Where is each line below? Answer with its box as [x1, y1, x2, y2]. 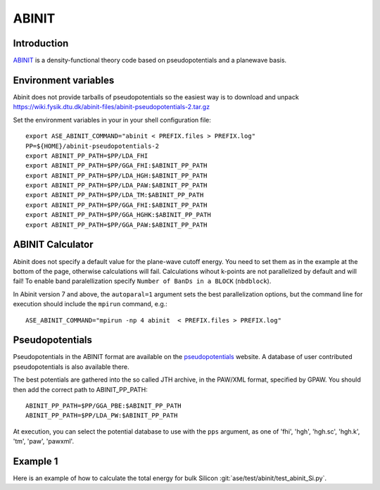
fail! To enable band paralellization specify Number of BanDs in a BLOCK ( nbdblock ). [13, 277, 272, 285]
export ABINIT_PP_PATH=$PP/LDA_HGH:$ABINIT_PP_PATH [25, 171, 208, 180]
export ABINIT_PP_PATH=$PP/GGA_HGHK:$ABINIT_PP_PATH [25, 211, 211, 219]
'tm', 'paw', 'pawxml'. [13, 437, 74, 446]
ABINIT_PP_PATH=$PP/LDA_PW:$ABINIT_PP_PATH [25, 412, 178, 420]
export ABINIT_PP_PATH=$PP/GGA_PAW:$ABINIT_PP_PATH [25, 220, 208, 229]
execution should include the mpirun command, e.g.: [13, 300, 168, 308]
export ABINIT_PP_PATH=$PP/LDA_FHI [25, 151, 148, 160]
